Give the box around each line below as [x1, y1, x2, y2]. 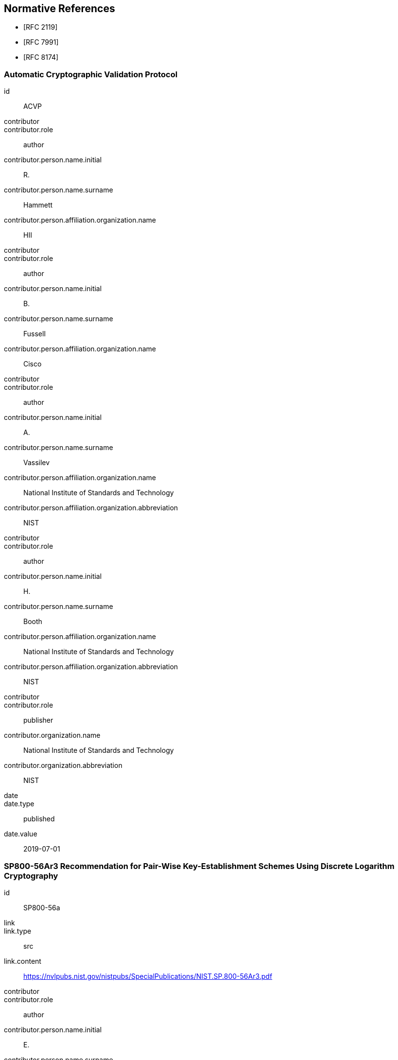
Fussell [23, 330, 46, 338]
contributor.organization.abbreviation [4, 761, 122, 770]
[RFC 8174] [23, 53, 59, 62]
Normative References [4, 2, 115, 15]
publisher [23, 716, 53, 725]
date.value [4, 830, 37, 838]
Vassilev [23, 458, 50, 467]
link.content [4, 956, 41, 965]
